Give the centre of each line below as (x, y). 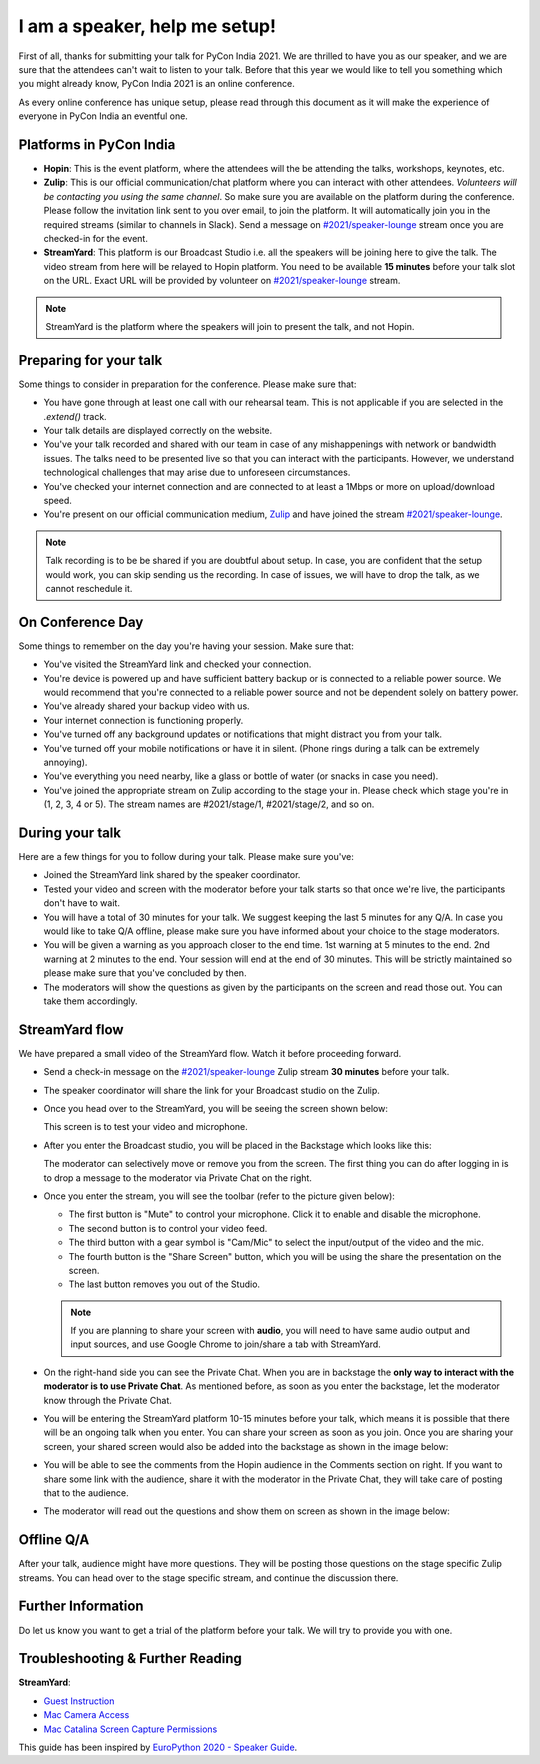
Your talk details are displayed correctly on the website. (158, 430)
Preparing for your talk (90, 360)
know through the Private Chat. (107, 1400)
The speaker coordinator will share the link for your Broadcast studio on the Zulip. (211, 1090)
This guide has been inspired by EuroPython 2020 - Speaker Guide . (158, 1747)
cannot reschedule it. (89, 588)
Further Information (81, 1606)
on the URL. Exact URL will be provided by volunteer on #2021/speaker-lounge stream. (222, 281)
